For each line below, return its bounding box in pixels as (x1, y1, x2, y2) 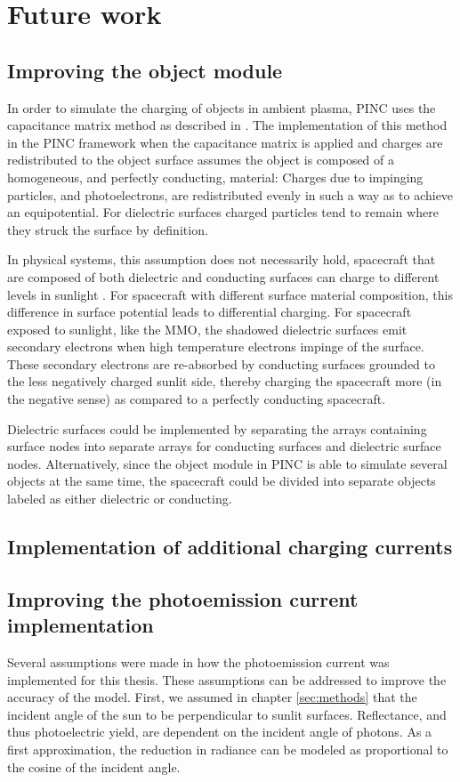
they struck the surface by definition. (7, 220, 208, 238)
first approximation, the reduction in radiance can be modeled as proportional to (7, 739, 448, 758)
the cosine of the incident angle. (7, 757, 181, 776)
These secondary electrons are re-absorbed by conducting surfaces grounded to (7, 354, 435, 373)
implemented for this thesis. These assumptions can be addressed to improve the (7, 670, 447, 689)
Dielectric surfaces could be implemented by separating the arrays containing (7, 419, 427, 438)
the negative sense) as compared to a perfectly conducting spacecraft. (7, 390, 386, 408)
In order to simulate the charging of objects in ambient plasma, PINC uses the (7, 98, 436, 117)
